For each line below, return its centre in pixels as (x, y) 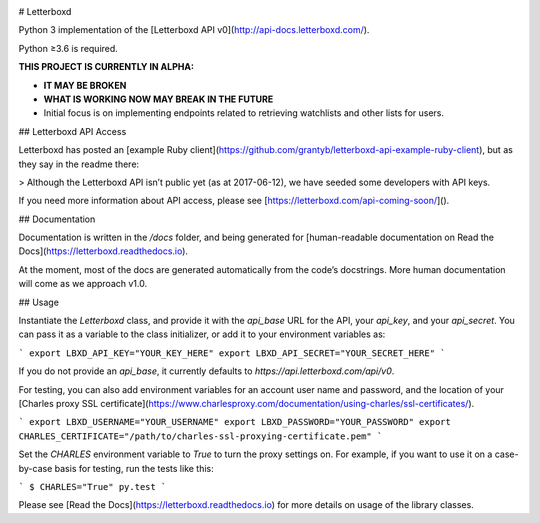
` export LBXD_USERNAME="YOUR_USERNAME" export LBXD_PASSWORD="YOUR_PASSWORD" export (235, 422)
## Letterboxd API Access (72, 131)
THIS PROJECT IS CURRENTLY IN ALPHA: (106, 67)
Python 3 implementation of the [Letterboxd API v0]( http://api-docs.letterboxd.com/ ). (194, 30)
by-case (35, 468)
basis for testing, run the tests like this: (134, 468)
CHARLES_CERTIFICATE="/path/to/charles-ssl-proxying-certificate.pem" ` (200, 436)
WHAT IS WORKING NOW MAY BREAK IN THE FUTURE (158, 99)
